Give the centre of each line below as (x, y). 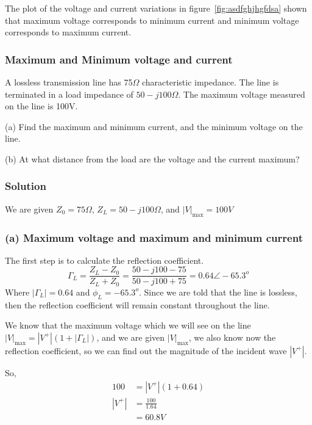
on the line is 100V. (41, 106)
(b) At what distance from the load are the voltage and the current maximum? (152, 158)
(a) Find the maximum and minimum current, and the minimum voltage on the (154, 126)
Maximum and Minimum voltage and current (119, 59)
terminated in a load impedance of (69, 94)
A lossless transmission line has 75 (69, 82)
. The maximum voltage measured (242, 94)
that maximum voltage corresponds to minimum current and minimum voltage (152, 20)
